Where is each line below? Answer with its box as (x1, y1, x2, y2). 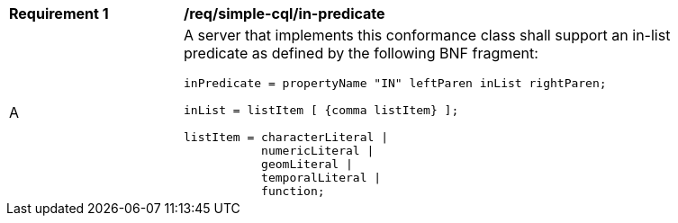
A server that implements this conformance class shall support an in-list (184, 26, 671, 44)
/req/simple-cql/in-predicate (184, 4, 385, 22)
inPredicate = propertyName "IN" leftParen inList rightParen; (184, 76, 607, 90)
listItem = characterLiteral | (184, 130, 388, 144)
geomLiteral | (261, 157, 353, 171)
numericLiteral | (261, 144, 375, 157)
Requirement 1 (9, 4, 109, 22)
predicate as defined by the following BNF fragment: (184, 44, 538, 62)
